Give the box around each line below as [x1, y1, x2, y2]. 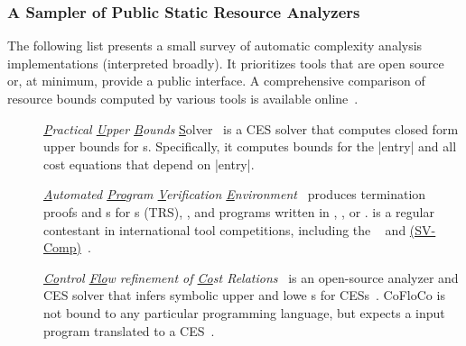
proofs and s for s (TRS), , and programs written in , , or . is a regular [43, 202, 434, 221]
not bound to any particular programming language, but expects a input [43, 303, 445, 322]
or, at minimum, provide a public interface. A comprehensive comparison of [7, 71, 425, 90]
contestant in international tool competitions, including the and [43, 220, 406, 239]
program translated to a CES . [43, 321, 215, 340]
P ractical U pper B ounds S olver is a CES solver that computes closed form [43, 119, 459, 138]
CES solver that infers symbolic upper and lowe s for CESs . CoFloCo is [43, 286, 445, 305]
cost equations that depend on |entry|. [43, 154, 255, 173]
